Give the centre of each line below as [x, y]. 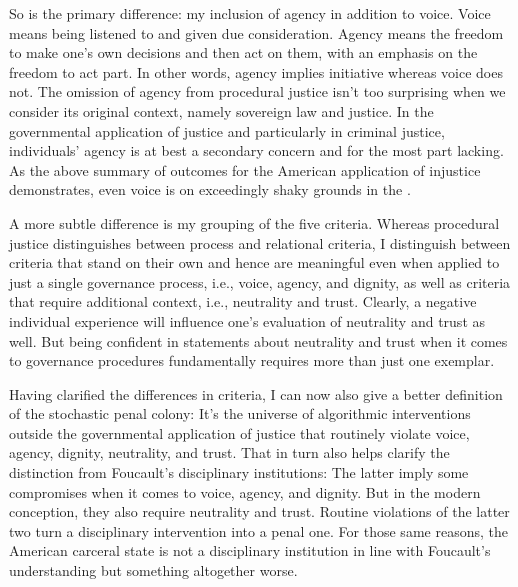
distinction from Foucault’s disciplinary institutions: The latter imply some [239, 472]
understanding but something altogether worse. [153, 570]
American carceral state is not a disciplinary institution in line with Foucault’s [250, 550]
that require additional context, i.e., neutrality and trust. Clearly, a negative [243, 301]
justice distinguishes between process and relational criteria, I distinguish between [260, 242]
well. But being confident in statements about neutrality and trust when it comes [258, 340]
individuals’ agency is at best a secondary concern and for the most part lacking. [256, 150]
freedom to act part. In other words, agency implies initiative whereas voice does [256, 71]
